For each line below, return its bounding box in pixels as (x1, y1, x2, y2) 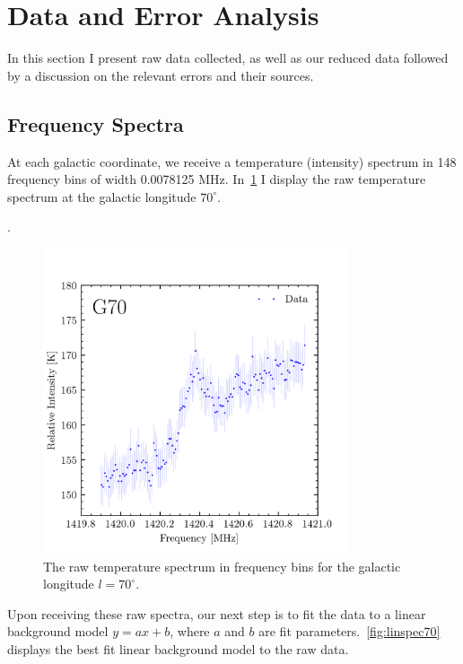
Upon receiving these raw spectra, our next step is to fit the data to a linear (7, 604, 426, 623)
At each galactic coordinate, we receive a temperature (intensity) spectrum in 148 (7, 152, 457, 170)
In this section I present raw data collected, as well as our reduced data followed (7, 48, 449, 67)
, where (170, 622, 210, 641)
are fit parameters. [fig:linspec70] (258, 622, 441, 641)
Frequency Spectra (7, 109, 184, 137)
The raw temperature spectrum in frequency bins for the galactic (43, 556, 401, 575)
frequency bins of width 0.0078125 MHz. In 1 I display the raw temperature (7, 170, 426, 188)
